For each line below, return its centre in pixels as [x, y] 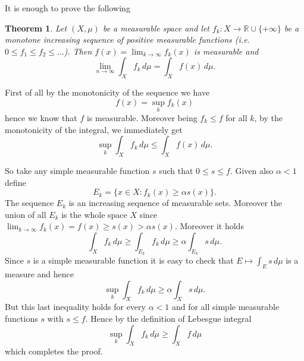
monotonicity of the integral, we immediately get [94, 129]
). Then [78, 51]
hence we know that [41, 117]
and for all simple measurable [225, 307]
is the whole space [94, 214]
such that [176, 170]
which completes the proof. [54, 351]
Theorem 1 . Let [36, 28]
